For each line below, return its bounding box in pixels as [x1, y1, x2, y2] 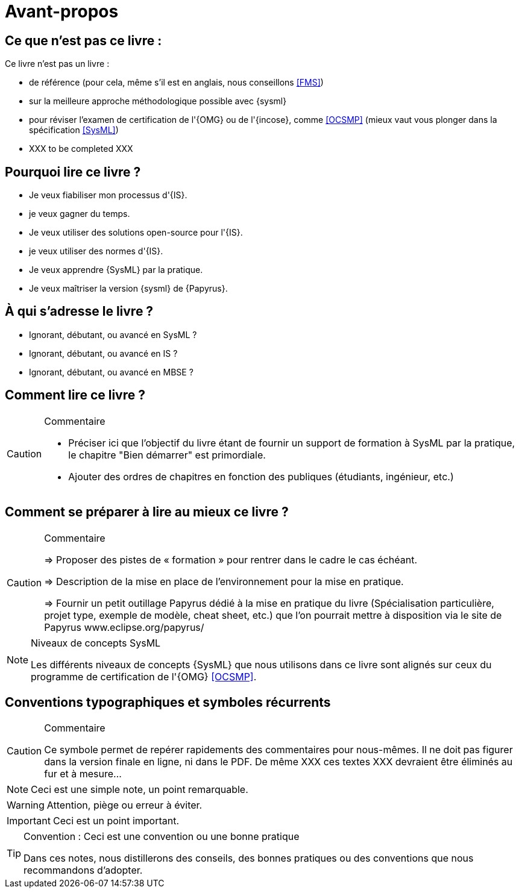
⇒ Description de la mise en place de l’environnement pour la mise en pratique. [44, 575, 404, 587]
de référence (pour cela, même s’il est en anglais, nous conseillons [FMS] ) [29, 77, 324, 88]
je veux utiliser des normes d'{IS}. [29, 246, 163, 257]
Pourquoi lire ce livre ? [5, 164, 141, 180]
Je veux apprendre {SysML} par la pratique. [29, 265, 203, 275]
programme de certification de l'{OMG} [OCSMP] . [31, 670, 257, 683]
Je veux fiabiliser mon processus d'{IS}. [29, 190, 187, 201]
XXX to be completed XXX [29, 143, 133, 154]
